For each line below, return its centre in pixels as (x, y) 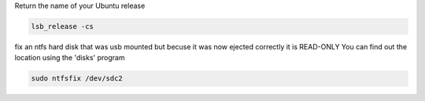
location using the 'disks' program (70, 58)
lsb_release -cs (63, 26)
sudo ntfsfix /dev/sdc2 (77, 79)
